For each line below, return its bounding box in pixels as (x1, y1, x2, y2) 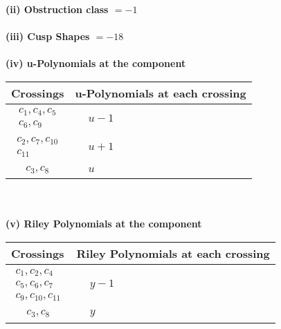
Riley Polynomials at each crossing (76, 245, 270, 262)
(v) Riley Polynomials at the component (6, 216, 202, 231)
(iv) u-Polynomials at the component (6, 56, 186, 70)
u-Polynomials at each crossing (75, 84, 246, 101)
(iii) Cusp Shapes (6, 29, 90, 44)
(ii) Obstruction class (6, 2, 109, 16)
